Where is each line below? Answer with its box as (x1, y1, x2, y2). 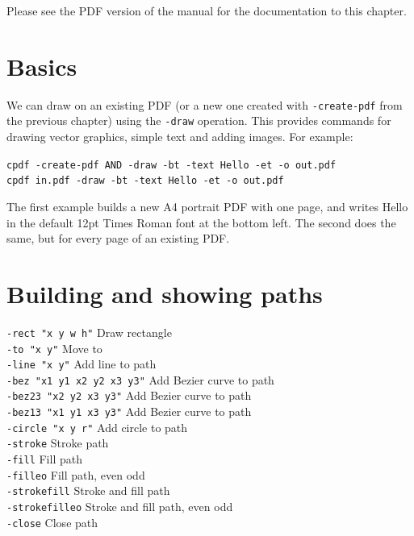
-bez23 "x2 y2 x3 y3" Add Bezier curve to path (6, 387, 252, 404)
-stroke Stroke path (6, 434, 109, 451)
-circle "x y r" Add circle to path (6, 418, 188, 435)
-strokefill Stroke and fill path (6, 482, 170, 499)
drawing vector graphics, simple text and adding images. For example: (6, 128, 353, 145)
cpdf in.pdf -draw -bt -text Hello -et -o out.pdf (6, 175, 284, 187)
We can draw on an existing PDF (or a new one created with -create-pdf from (6, 96, 403, 113)
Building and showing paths (6, 276, 323, 310)
